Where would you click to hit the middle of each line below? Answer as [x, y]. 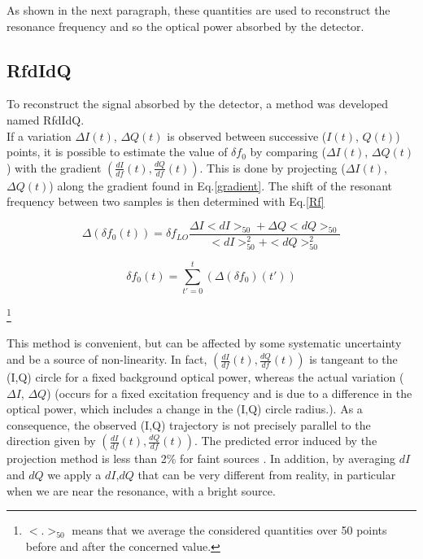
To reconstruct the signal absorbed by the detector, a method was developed [198, 104]
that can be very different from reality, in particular [267, 475]
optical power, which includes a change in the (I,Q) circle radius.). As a [185, 409]
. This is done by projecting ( [273, 167]
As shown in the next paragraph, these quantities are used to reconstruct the [198, 10]
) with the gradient [54, 167]
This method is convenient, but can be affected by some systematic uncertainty [204, 343]
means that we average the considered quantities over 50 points [229, 530]
